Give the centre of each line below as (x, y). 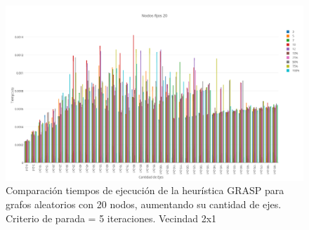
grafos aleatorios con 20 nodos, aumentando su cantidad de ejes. (144, 204)
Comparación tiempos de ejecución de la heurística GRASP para (145, 190)
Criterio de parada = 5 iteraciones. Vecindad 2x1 (111, 218)
